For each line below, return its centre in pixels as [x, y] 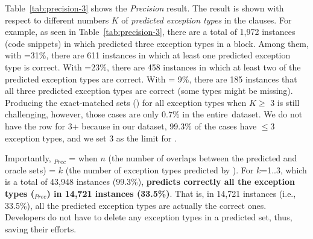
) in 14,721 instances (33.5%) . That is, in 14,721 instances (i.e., [171, 193]
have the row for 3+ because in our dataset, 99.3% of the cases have [131, 126]
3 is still [285, 102]
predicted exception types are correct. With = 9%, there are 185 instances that [151, 79]
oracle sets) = [30, 169]
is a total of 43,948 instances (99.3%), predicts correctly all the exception [150, 182]
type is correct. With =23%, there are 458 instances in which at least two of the [153, 67]
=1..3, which [284, 169]
